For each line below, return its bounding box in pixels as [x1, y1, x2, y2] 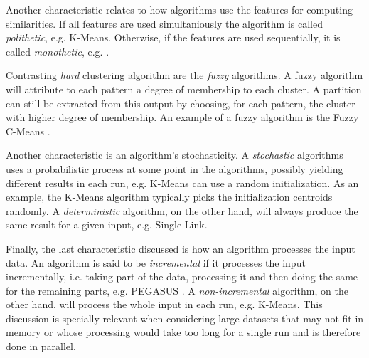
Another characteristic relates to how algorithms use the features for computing [6, 2, 353, 16]
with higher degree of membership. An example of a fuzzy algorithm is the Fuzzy [6, 110, 359, 125]
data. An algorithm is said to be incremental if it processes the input [6, 255, 306, 270]
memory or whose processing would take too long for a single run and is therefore [6, 325, 361, 339]
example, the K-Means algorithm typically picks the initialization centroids [6, 189, 333, 204]
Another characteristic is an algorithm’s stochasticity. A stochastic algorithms [6, 147, 343, 162]
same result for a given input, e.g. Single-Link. [6, 217, 208, 232]
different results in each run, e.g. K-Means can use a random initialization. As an [6, 175, 359, 190]
